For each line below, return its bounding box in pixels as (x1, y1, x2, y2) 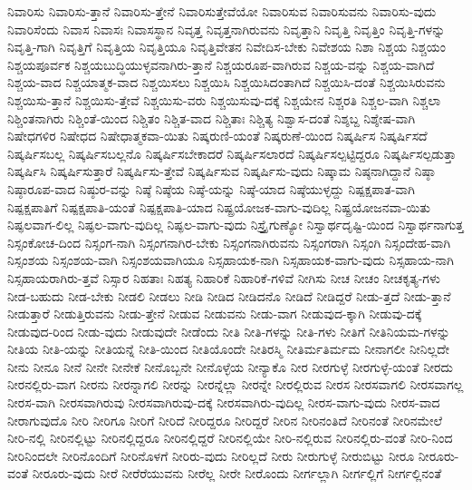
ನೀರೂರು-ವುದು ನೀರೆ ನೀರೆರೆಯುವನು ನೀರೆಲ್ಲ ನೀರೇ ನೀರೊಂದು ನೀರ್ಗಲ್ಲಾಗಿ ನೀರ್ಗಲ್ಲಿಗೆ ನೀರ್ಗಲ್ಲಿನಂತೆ (32, 464, 442, 483)
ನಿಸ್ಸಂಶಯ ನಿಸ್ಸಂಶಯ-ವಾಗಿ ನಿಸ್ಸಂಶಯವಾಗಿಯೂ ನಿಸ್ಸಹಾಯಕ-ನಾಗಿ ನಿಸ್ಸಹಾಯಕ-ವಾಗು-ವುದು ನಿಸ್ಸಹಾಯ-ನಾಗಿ (7, 250, 454, 269)
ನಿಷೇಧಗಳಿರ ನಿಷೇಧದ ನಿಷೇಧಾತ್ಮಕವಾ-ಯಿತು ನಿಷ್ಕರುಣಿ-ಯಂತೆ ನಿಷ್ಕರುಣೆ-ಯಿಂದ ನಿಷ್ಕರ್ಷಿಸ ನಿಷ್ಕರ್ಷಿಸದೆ (7, 126, 428, 145)
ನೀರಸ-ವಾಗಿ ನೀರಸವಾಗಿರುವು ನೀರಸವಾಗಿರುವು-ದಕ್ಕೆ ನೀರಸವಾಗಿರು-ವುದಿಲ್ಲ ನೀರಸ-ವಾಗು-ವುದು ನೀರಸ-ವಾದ (7, 393, 440, 412)
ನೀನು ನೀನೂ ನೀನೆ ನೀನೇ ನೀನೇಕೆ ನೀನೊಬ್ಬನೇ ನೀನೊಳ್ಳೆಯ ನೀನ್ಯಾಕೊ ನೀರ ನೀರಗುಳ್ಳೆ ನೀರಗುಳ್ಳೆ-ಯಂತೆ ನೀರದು (7, 357, 453, 376)
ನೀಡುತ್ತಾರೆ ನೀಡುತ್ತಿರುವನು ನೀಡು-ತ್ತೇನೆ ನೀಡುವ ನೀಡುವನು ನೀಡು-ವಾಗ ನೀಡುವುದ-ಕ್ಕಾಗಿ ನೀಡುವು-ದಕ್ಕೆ (7, 304, 422, 323)
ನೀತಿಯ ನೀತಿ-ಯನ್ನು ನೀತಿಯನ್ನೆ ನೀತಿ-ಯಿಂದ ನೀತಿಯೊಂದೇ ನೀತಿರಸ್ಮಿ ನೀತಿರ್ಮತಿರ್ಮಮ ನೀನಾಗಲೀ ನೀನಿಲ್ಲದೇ (7, 339, 449, 358)
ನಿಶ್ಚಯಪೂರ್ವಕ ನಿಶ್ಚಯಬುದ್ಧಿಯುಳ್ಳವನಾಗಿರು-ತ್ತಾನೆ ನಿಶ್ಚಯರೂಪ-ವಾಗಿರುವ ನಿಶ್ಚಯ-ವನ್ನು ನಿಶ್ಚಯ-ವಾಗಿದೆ (7, 54, 435, 73)
